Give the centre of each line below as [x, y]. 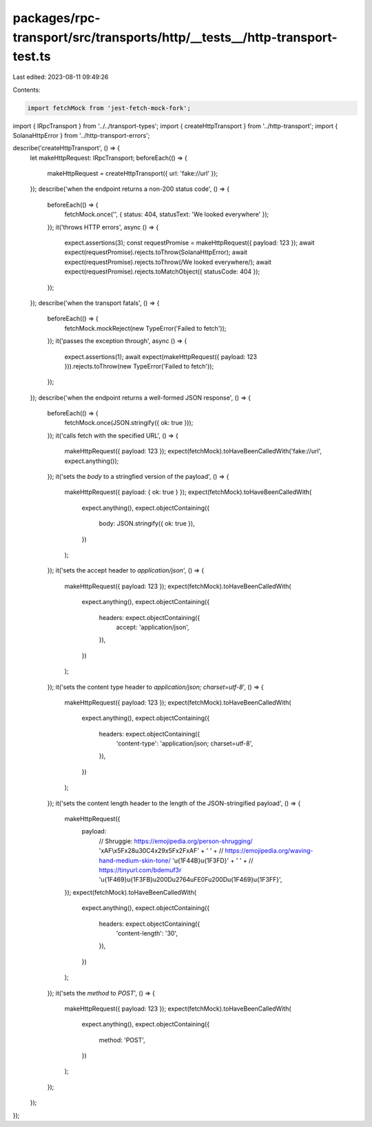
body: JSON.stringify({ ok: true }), [147, 524]
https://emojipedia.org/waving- [269, 851]
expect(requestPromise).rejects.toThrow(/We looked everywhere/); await [168, 262]
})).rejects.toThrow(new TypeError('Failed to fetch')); [139, 366]
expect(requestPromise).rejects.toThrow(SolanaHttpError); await [156, 252]
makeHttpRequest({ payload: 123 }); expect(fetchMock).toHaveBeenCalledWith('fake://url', [193, 451]
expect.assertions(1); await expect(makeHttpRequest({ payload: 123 [161, 356]
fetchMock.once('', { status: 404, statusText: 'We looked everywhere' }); [167, 214]
